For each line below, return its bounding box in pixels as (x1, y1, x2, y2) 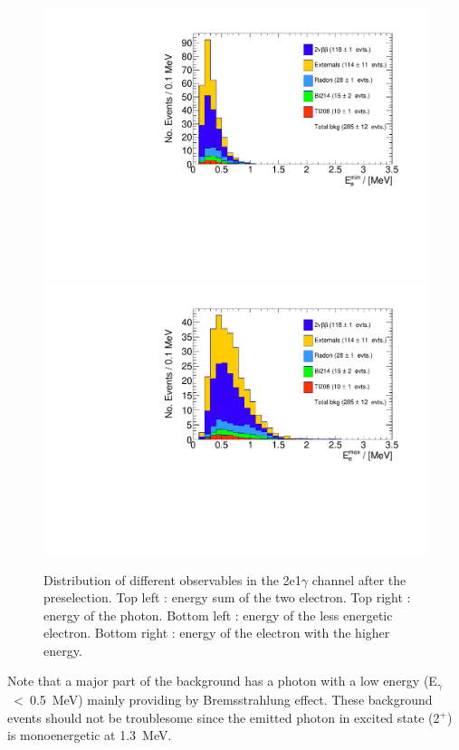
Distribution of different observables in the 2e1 (43, 570, 301, 589)
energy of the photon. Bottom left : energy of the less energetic (43, 605, 393, 624)
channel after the (311, 570, 406, 589)
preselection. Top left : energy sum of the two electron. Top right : (43, 588, 411, 607)
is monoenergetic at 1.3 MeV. (7, 726, 172, 745)
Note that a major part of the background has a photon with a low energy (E (7, 671, 437, 690)
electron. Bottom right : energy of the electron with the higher (43, 623, 390, 642)
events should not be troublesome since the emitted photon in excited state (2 (7, 707, 440, 726)
